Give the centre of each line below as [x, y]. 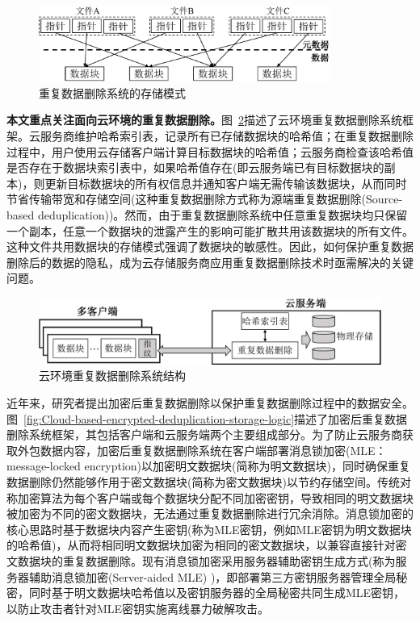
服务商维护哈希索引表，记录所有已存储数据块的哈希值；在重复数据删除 [227, 136]
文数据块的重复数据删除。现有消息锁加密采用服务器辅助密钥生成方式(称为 [201, 560]
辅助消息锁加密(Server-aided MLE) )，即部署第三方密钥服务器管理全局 [212, 576]
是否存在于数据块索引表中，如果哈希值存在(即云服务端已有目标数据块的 [195, 167]
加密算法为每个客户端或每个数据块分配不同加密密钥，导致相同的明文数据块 [215, 497]
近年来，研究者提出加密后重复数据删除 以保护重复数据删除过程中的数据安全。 [210, 402]
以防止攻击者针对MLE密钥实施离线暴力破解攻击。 [138, 608]
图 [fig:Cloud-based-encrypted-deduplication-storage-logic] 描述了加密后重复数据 [207, 418]
